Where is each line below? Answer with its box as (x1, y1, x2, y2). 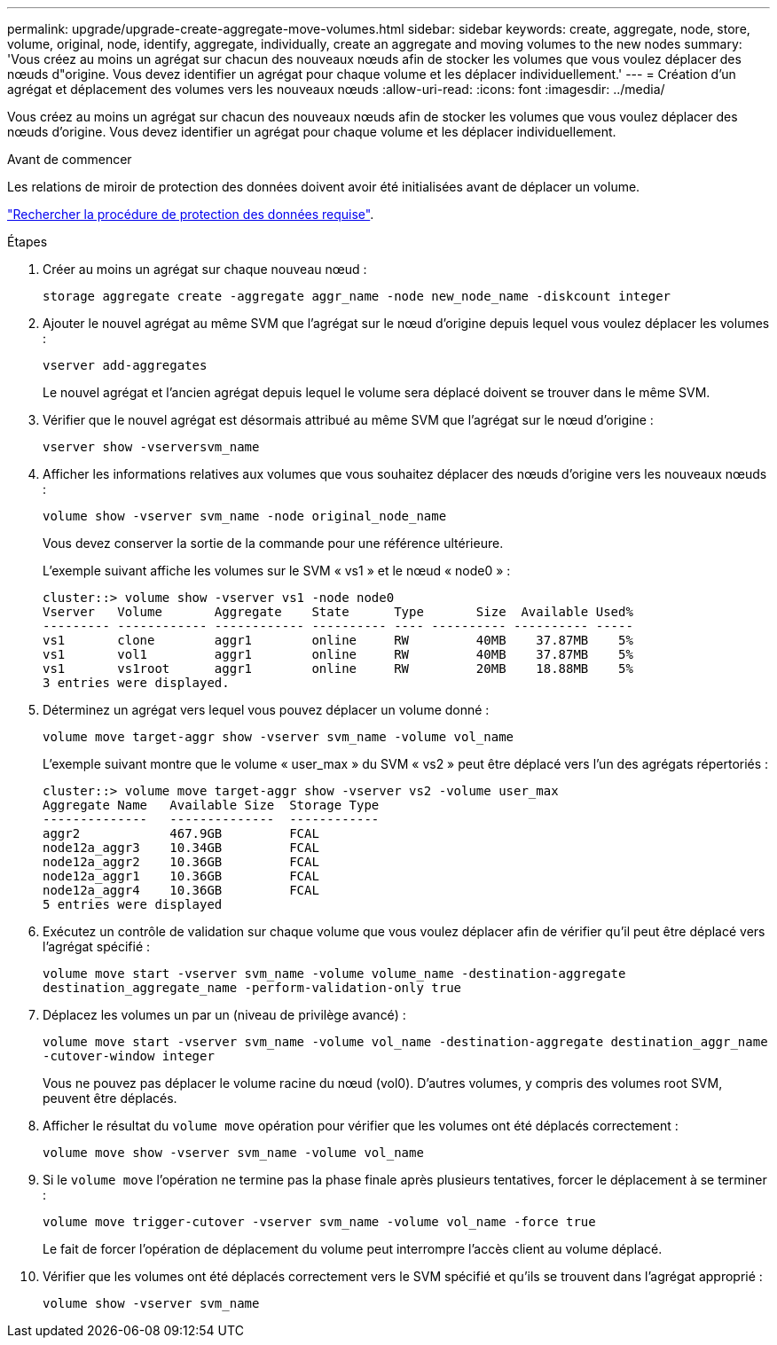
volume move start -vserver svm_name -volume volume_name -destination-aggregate (43, 966, 626, 981)
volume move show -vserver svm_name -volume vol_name (43, 1146, 424, 1160)
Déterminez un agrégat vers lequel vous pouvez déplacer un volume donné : (43, 702, 490, 717)
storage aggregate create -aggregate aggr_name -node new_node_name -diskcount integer (43, 289, 671, 303)
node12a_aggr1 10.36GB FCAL (43, 869, 319, 883)
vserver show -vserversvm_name (43, 440, 260, 454)
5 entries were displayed (43, 897, 223, 911)
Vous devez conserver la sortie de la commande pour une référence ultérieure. (43, 536, 504, 551)
